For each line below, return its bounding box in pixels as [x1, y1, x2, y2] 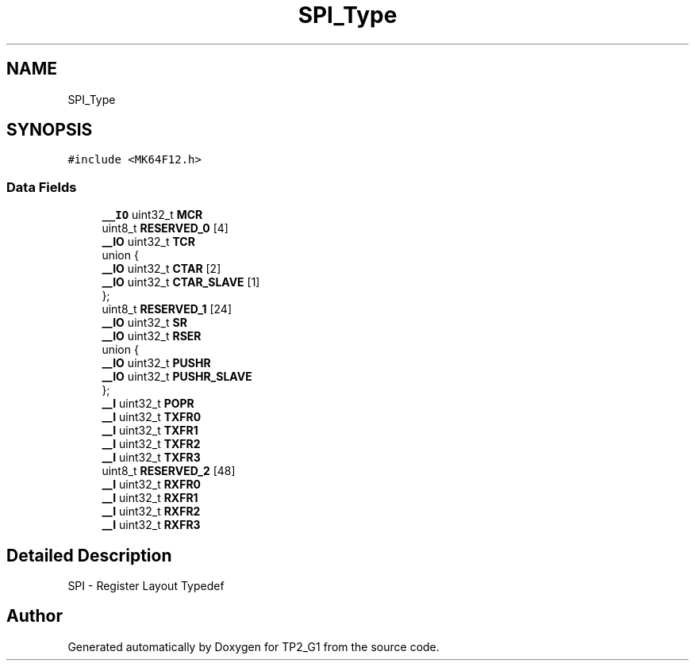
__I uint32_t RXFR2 [102, 504, 201, 519]
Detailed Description [6, 545, 172, 565]
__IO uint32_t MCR [102, 208, 203, 222]
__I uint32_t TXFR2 [102, 437, 201, 451]
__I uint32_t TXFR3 [102, 450, 201, 465]
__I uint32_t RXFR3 [102, 518, 201, 532]
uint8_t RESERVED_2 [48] [102, 464, 236, 478]
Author [6, 606, 63, 627]
